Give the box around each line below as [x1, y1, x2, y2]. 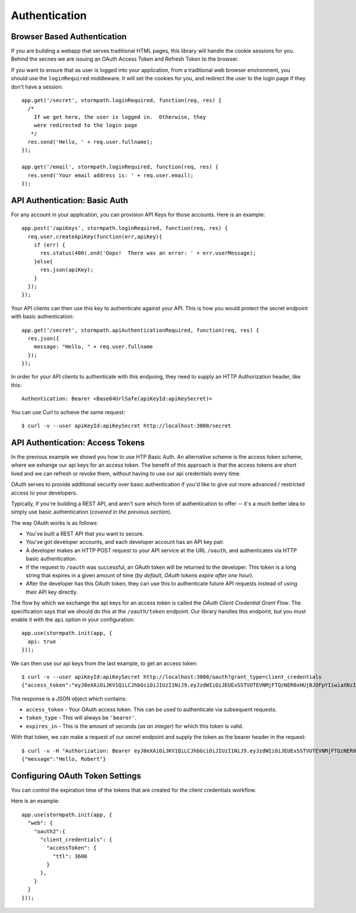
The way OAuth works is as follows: [11, 519, 98, 526]
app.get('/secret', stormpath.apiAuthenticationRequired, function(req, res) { [21, 327, 259, 333]
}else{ [33, 258, 53, 265]
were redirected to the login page [33, 122, 138, 129]
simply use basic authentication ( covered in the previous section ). [11, 508, 172, 515]
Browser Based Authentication [11, 32, 127, 42]
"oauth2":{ [33, 828, 66, 835]
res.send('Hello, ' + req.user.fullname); [27, 138, 154, 145]
